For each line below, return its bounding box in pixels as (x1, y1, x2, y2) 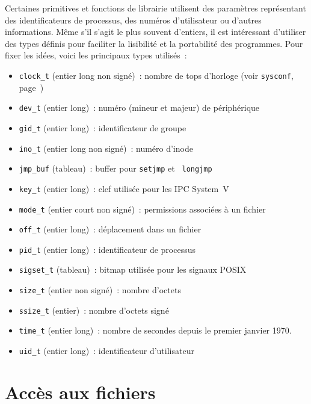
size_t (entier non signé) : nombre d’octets (19, 284, 181, 296)
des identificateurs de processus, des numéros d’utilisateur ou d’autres (5, 13, 262, 26)
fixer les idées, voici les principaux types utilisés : (5, 49, 187, 61)
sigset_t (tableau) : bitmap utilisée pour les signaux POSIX (19, 263, 247, 276)
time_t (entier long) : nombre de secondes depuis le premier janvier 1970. (19, 324, 292, 337)
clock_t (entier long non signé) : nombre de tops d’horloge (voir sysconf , (19, 69, 294, 81)
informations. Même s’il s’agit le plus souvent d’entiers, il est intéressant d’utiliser (5, 25, 306, 38)
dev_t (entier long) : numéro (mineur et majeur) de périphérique (19, 101, 260, 114)
